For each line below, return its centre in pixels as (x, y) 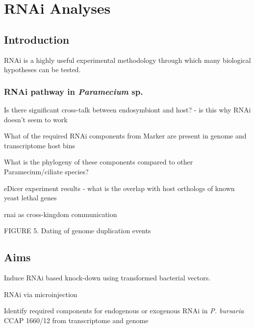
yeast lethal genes (30, 198)
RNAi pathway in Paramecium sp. (74, 91)
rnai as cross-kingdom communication (61, 214)
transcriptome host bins (39, 145)
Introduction (37, 39)
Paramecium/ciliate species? (46, 171)
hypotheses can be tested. (42, 69)
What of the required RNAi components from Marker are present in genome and (125, 136)
